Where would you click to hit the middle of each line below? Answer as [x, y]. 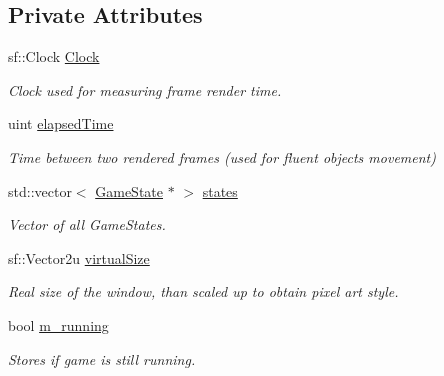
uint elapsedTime [61, 123]
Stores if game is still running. [102, 358]
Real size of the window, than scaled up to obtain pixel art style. [203, 291]
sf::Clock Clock [54, 56]
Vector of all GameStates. [87, 224]
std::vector [40, 190]
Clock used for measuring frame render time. [145, 89]
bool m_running [58, 324]
